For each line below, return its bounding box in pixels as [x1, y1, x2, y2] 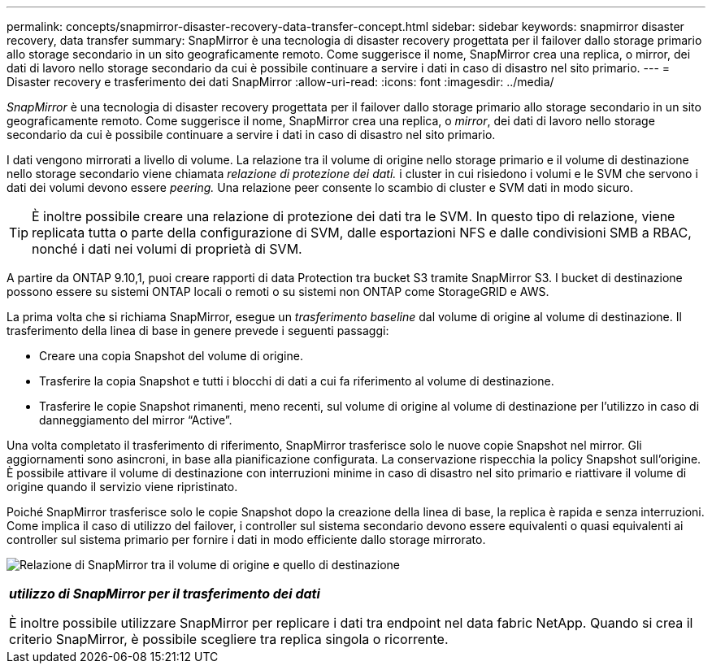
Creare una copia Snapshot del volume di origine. [39, 349, 303, 363]
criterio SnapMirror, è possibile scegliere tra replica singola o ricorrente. [9, 631, 449, 647]
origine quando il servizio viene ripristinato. [7, 480, 238, 494]
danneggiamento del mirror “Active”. [39, 413, 232, 427]
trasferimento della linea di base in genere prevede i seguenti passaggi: [7, 324, 389, 337]
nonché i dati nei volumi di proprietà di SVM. [32, 241, 302, 257]
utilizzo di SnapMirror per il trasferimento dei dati [9, 585, 320, 602]
